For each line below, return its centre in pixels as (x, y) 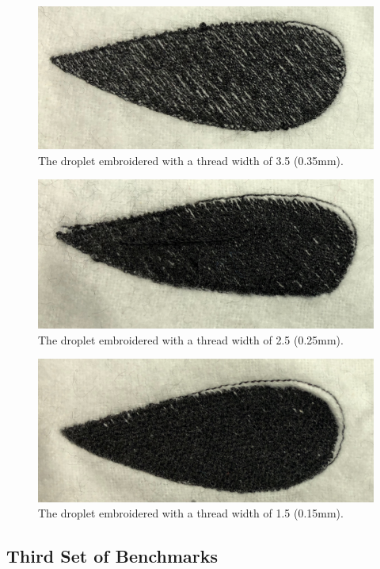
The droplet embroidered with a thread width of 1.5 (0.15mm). (191, 513)
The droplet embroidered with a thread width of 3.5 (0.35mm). (191, 160)
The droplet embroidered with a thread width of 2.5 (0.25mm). (191, 339)
